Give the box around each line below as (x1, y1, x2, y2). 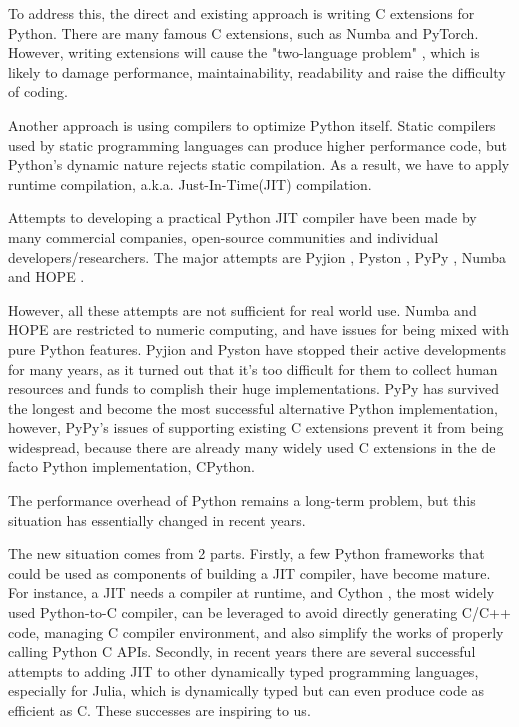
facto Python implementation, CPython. (8, 456, 255, 477)
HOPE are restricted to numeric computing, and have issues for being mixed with (8, 319, 510, 340)
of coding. (8, 81, 68, 102)
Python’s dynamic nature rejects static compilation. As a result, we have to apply (8, 154, 510, 175)
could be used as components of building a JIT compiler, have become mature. (8, 562, 491, 583)
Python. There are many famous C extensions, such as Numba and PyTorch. (8, 22, 479, 43)
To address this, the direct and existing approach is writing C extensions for (8, 3, 475, 23)
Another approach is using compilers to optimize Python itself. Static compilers (8, 114, 496, 135)
